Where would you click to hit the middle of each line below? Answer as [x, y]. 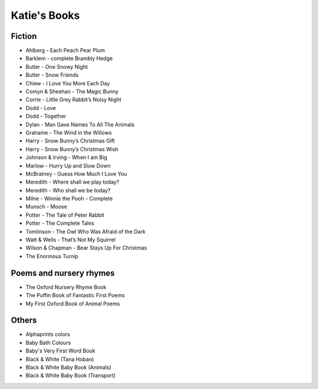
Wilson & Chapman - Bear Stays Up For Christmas [86, 248]
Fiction [24, 36]
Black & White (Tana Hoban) [60, 359]
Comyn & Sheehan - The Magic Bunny [72, 92]
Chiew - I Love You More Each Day [68, 83]
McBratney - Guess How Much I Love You [77, 174]
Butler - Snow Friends [52, 75]
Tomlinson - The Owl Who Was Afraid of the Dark [86, 231]
